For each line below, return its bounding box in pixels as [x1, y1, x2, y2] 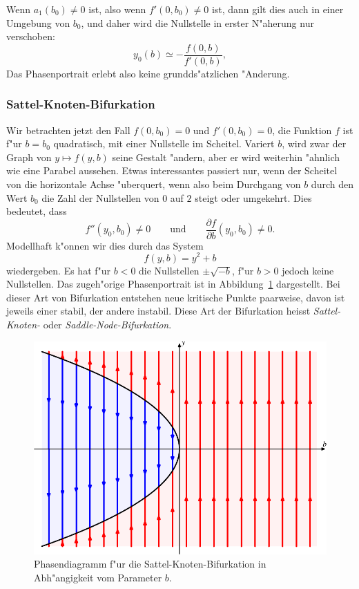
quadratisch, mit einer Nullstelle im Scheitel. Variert [53, 136, 275, 151]
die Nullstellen [139, 263, 200, 277]
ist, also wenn [88, 2, 146, 16]
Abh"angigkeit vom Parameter [34, 570, 162, 584]
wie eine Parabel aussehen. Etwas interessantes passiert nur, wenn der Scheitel [6, 163, 338, 178]
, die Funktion [272, 122, 332, 137]
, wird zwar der [282, 136, 347, 151]
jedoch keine [282, 263, 334, 277]
